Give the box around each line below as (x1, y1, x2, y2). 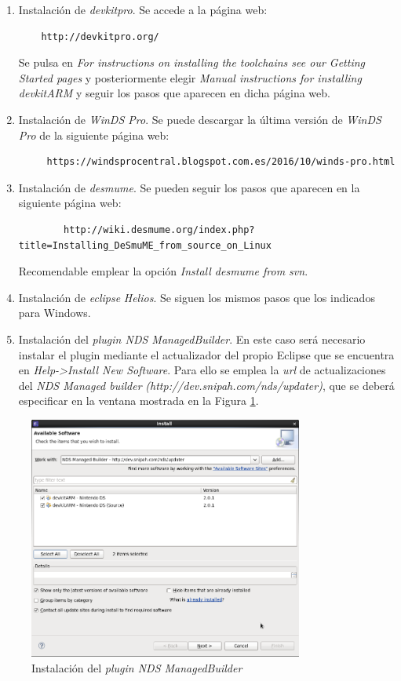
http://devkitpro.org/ (41, 31, 159, 42)
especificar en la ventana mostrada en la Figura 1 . (18, 392, 259, 409)
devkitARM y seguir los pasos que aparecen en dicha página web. (18, 85, 330, 101)
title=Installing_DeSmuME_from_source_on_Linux (18, 239, 272, 251)
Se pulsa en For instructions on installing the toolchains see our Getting (18, 54, 366, 71)
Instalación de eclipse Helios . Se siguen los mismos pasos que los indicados (18, 289, 375, 305)
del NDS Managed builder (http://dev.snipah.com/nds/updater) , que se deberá (18, 377, 395, 393)
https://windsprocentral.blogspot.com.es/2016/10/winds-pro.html (46, 156, 396, 168)
